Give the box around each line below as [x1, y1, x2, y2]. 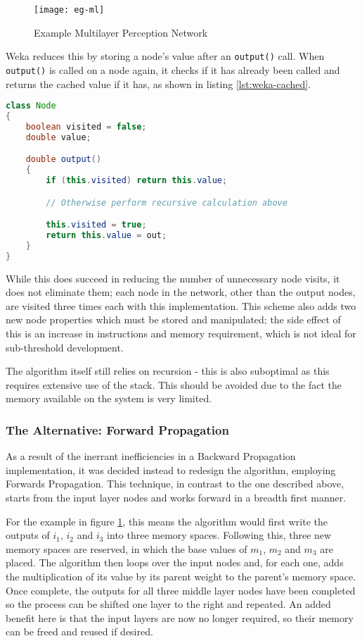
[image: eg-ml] [34, 5, 105, 15]
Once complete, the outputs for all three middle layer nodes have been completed [6, 583, 356, 597]
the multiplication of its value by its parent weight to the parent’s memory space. [6, 568, 356, 583]
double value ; [25, 132, 91, 142]
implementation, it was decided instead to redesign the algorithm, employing [6, 462, 336, 477]
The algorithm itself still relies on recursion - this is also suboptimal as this [6, 363, 330, 378]
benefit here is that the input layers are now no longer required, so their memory [6, 610, 354, 625]
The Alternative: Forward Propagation [6, 421, 229, 438]
